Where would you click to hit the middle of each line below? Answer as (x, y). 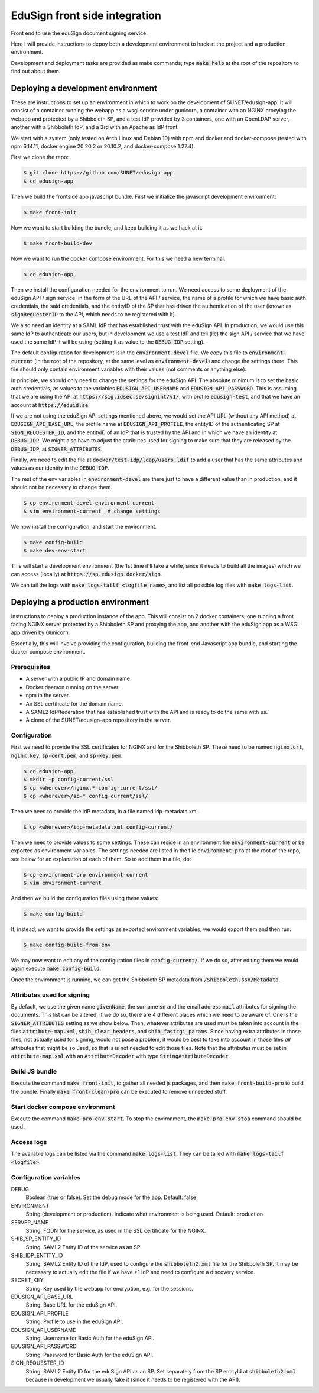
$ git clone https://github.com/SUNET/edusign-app (98, 173)
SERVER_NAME (30, 1222)
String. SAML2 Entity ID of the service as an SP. (84, 1247)
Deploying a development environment (84, 88)
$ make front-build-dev (58, 243)
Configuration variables (46, 1177)
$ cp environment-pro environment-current (86, 875)
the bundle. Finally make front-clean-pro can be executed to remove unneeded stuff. (119, 1091)
